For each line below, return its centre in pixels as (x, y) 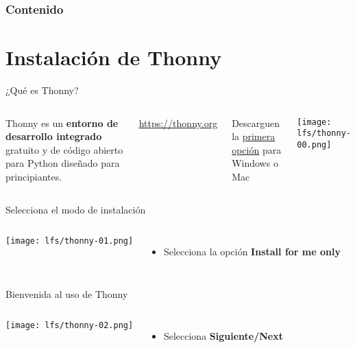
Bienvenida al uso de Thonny (67, 293)
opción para (257, 149)
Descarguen (256, 123)
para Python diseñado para (63, 163)
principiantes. (34, 176)
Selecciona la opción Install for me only (252, 252)
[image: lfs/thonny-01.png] (70, 241)
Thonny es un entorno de (62, 123)
